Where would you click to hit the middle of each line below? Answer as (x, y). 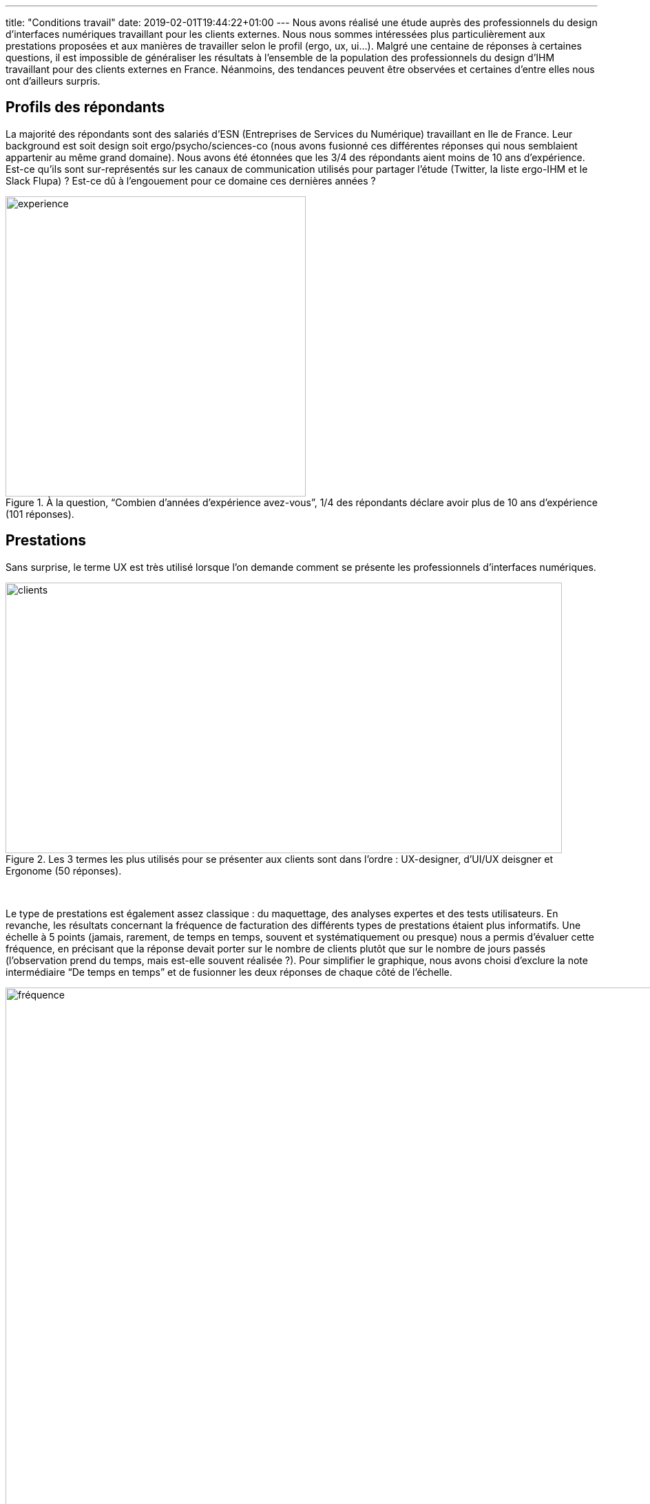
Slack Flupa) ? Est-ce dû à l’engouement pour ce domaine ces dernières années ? (191, 180)
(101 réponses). (40, 514)
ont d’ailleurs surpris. (53, 81)
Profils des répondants (85, 107)
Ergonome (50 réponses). (64, 870)
